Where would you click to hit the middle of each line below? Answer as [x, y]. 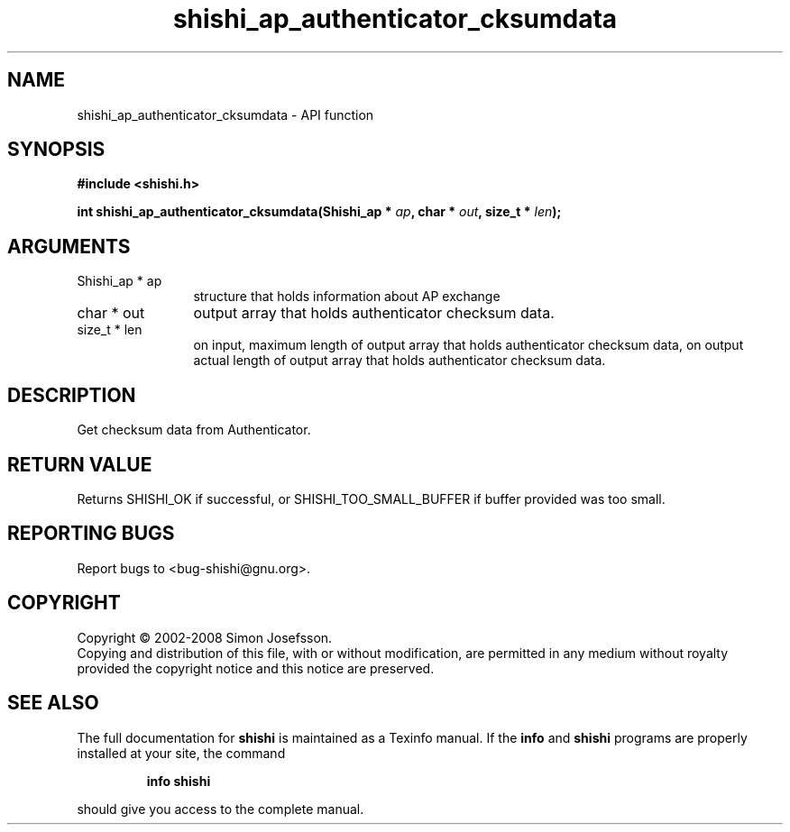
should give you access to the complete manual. [220, 809]
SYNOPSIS [56, 150]
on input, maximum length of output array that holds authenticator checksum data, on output [468, 345]
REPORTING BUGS [91, 534]
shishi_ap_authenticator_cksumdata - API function [225, 114]
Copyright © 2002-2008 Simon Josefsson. [205, 637]
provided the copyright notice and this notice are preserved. [256, 668]
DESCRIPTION [72, 395]
